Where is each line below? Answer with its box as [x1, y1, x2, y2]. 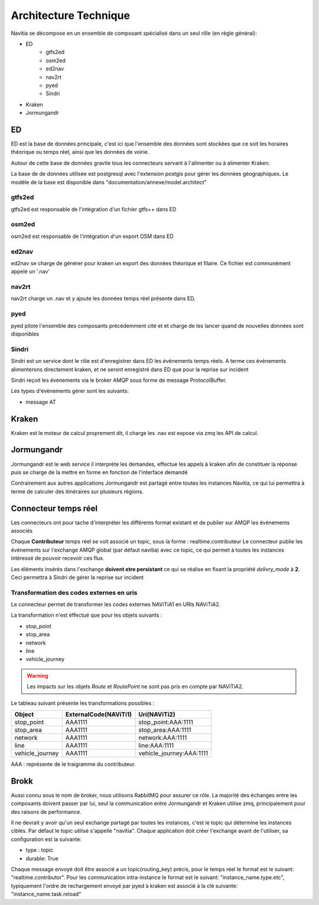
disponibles [11, 330, 40, 337]
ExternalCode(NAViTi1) [65, 710, 132, 719]
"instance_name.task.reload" [11, 891, 82, 898]
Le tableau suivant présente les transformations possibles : [11, 699, 155, 707]
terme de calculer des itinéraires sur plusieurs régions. [11, 488, 144, 495]
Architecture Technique [11, 9, 130, 22]
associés [11, 527, 32, 534]
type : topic [25, 846, 54, 854]
